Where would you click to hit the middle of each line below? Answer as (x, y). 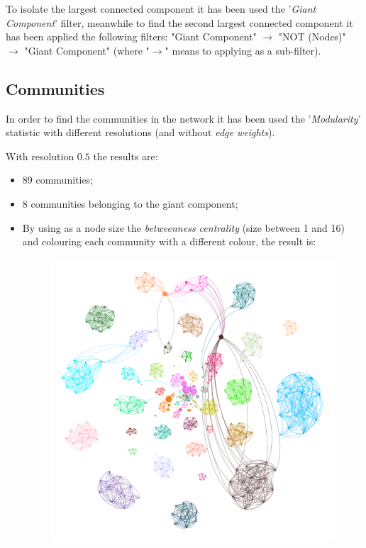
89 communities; (58, 180)
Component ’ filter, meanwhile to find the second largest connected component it (179, 22)
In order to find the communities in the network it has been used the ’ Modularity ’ (183, 118)
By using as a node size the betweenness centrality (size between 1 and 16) (183, 227)
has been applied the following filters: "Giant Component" (131, 37)
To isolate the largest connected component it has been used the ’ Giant (161, 9)
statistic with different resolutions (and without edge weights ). (140, 132)
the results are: (126, 156)
